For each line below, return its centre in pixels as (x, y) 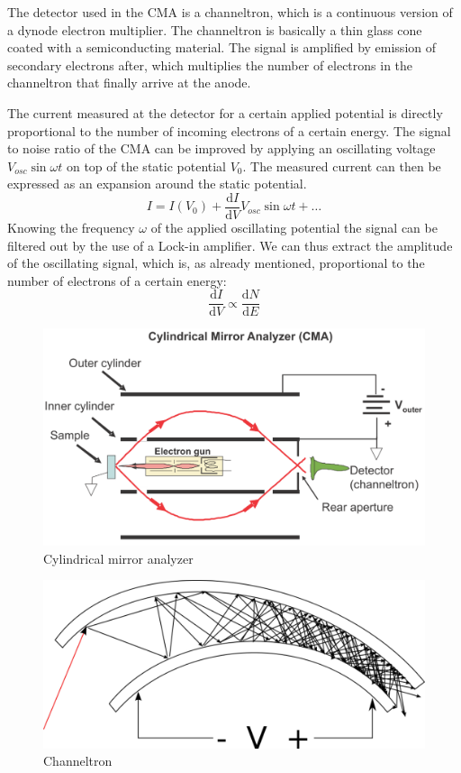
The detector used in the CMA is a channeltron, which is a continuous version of (230, 12)
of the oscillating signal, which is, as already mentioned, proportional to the (216, 263)
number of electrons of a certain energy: (117, 280)
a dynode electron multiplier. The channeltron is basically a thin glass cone (215, 29)
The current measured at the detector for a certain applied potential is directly (225, 112)
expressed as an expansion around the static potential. (157, 184)
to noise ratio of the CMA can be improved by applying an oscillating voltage (221, 148)
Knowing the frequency (71, 227)
